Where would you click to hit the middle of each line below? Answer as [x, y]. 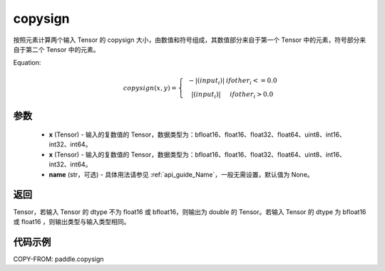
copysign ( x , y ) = [150, 88]
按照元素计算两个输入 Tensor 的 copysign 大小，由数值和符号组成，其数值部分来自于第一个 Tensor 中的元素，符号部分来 [190, 40]
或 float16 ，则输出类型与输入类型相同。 [72, 221]
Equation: [27, 63]
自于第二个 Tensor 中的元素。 [56, 49]
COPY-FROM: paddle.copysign [58, 259]
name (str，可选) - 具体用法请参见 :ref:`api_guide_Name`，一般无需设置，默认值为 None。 [181, 174]
